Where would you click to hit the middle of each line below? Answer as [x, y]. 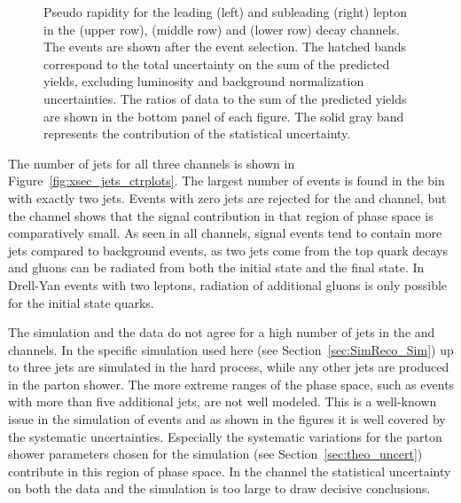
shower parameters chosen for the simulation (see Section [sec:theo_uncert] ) [215, 454]
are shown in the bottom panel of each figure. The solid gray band [224, 116]
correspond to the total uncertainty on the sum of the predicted [217, 63]
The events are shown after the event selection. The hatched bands [225, 47]
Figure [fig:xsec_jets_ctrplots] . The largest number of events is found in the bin [227, 181]
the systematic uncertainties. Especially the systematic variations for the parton [225, 436]
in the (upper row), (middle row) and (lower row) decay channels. [222, 29]
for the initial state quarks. [81, 302]
